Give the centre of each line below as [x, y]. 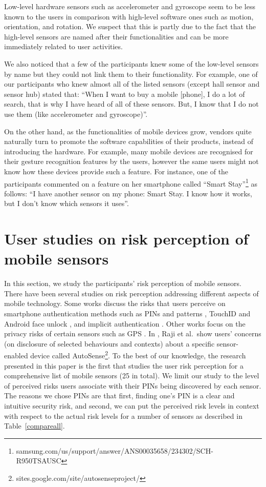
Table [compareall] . [35, 426]
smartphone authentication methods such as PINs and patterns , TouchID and [127, 313]
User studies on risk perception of [126, 239]
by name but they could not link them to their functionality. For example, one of [131, 74]
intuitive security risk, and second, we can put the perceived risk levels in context [132, 406]
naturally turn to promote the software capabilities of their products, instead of [129, 141]
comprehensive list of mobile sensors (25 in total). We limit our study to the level [132, 376]
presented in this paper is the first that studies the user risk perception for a [124, 365]
